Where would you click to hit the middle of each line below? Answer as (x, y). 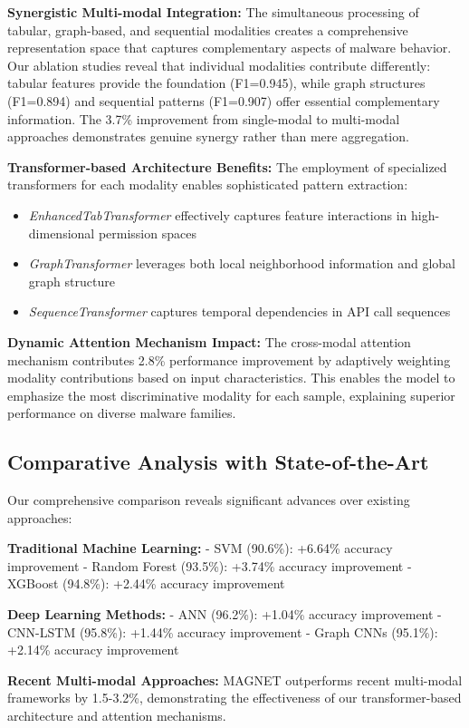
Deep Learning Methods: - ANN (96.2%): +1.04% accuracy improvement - (225, 614)
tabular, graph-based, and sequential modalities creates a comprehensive (208, 29)
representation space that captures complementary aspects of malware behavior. (230, 48)
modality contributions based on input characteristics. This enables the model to (231, 378)
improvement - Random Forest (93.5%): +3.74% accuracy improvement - (210, 565)
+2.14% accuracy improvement (93, 650)
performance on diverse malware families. (122, 413)
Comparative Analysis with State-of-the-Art (218, 462)
